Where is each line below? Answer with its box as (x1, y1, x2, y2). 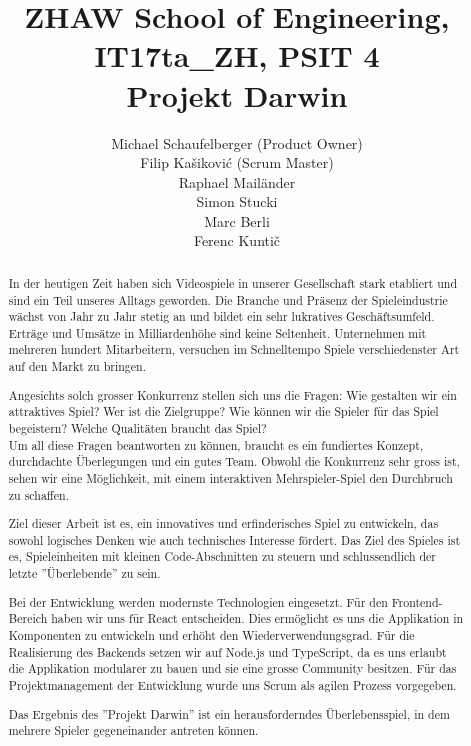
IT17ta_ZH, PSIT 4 (94, 35, 380, 76)
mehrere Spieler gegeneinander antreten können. (8, 722, 259, 739)
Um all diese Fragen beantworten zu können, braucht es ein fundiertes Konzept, (8, 436, 424, 453)
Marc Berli (204, 210, 270, 231)
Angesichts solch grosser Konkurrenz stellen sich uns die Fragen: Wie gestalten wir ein (8, 386, 457, 403)
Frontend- (391, 593, 443, 610)
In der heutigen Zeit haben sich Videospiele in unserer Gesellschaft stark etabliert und (8, 274, 457, 291)
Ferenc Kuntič (193, 230, 281, 251)
